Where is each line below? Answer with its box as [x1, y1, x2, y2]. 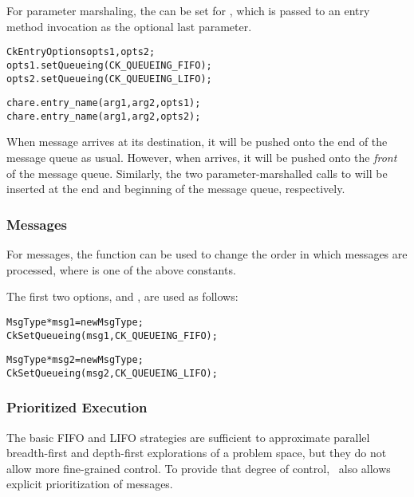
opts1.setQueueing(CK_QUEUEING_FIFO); [6, 59, 212, 71]
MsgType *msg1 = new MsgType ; [6, 316, 144, 328]
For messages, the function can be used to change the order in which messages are [6, 246, 408, 262]
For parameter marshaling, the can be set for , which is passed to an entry [6, 2, 370, 18]
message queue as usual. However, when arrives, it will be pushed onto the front [6, 149, 397, 166]
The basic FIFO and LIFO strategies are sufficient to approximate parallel [6, 428, 370, 445]
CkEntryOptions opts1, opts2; [6, 46, 156, 58]
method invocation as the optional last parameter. [6, 18, 252, 34]
